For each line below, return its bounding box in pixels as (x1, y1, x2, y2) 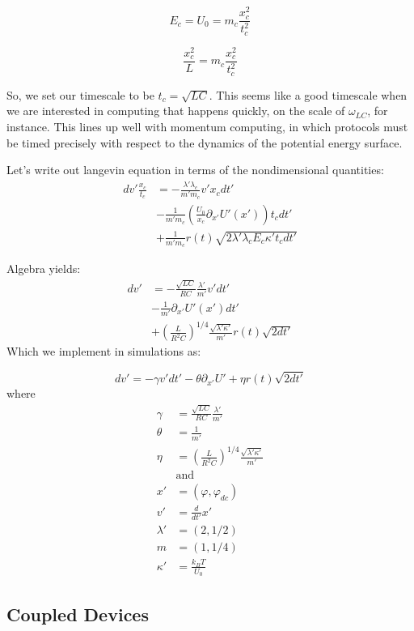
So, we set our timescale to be (6, 86, 154, 103)
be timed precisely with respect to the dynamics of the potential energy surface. (6, 134, 403, 151)
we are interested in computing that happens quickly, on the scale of (6, 102, 345, 119)
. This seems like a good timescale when (209, 86, 408, 103)
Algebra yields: (6, 260, 81, 277)
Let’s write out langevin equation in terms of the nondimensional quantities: (6, 161, 384, 178)
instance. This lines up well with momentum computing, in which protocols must (6, 118, 408, 135)
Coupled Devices (6, 601, 149, 626)
